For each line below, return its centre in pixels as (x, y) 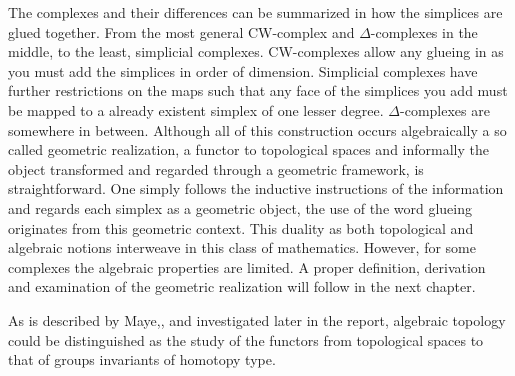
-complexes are (445, 109)
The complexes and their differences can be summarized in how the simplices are (255, 12)
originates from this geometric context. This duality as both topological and (241, 227)
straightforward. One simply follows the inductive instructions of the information (256, 188)
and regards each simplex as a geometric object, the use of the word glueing (240, 207)
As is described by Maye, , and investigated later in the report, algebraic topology (257, 319)
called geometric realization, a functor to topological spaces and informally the (248, 149)
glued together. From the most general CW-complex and (181, 31)
